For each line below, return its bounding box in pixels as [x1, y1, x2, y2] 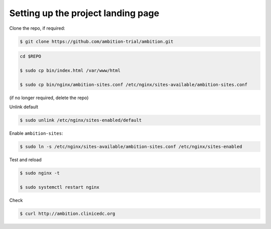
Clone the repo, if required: [9, 25, 65, 31]
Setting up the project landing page [9, 8, 160, 19]
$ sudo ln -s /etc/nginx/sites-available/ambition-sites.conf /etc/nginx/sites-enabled [20, 144, 242, 149]
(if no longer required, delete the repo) [9, 95, 89, 101]
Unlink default [9, 104, 39, 110]
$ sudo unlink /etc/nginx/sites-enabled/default [20, 117, 142, 123]
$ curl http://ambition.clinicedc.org [20, 210, 115, 216]
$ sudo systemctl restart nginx [20, 184, 100, 190]
